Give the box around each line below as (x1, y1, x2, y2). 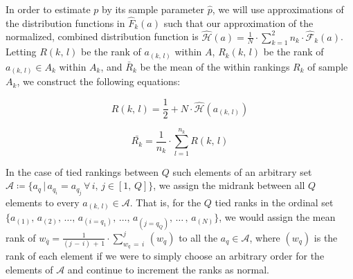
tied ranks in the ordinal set (215, 195, 334, 209)
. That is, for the (129, 195, 201, 209)
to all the (179, 230, 218, 244)
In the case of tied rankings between (6, 164, 159, 179)
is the (314, 230, 338, 244)
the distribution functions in (6, 15, 125, 30)
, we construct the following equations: (17, 74, 181, 89)
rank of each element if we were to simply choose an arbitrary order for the (6, 249, 325, 263)
